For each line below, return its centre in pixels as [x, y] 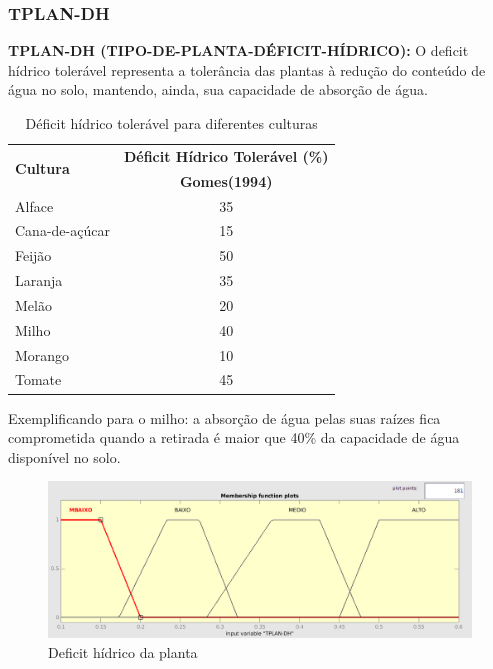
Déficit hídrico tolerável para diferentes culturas [171, 123]
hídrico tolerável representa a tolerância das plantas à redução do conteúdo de [247, 69]
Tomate [38, 379]
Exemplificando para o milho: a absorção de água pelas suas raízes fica [224, 417]
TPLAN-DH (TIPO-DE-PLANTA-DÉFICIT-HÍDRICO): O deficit [238, 50]
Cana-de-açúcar [62, 230]
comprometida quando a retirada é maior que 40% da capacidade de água [234, 437]
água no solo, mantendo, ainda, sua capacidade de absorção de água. [218, 89]
